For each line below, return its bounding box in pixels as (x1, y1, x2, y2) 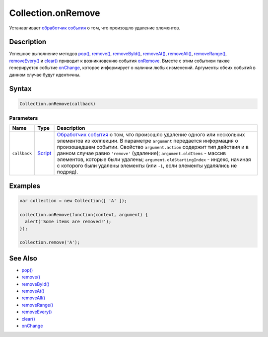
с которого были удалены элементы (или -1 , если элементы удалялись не (57, 162, 237, 169)
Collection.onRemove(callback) (19, 101, 96, 106)
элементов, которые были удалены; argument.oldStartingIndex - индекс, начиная (57, 156, 251, 163)
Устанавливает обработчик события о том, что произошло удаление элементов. (9, 25, 181, 31)
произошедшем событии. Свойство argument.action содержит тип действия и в (57, 144, 249, 151)
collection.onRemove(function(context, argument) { (19, 212, 148, 217)
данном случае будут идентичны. (9, 72, 80, 78)
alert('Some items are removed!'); (25, 219, 112, 225)
